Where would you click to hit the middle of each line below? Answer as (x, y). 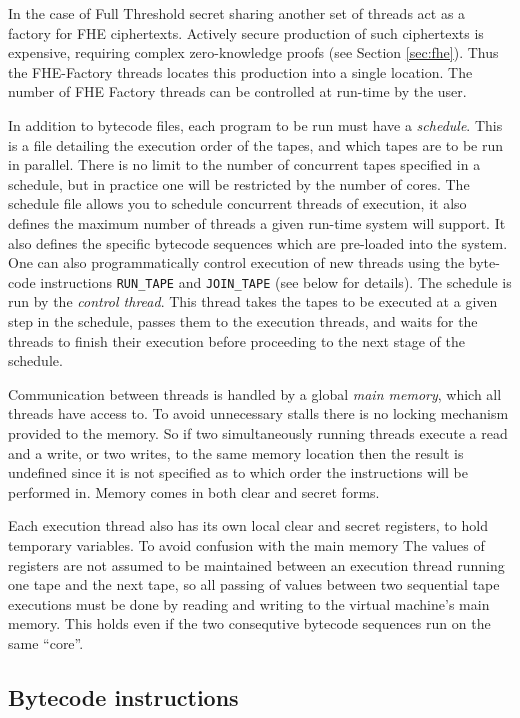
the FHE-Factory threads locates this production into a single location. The (240, 71)
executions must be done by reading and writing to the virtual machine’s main (249, 603)
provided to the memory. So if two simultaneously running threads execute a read (258, 432)
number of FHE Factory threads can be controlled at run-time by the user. (237, 91)
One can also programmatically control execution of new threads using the (236, 262)
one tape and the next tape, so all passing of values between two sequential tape (254, 584)
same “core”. (46, 642)
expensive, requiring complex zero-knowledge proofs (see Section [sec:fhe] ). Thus (253, 52)
